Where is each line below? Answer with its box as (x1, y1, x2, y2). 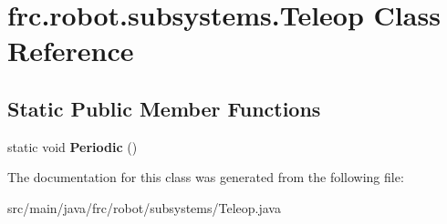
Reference (7, 32, 134, 69)
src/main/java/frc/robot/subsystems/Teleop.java (7, 198, 281, 217)
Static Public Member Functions (7, 94, 321, 122)
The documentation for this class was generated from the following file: (7, 168, 404, 187)
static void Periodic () (7, 137, 138, 156)
